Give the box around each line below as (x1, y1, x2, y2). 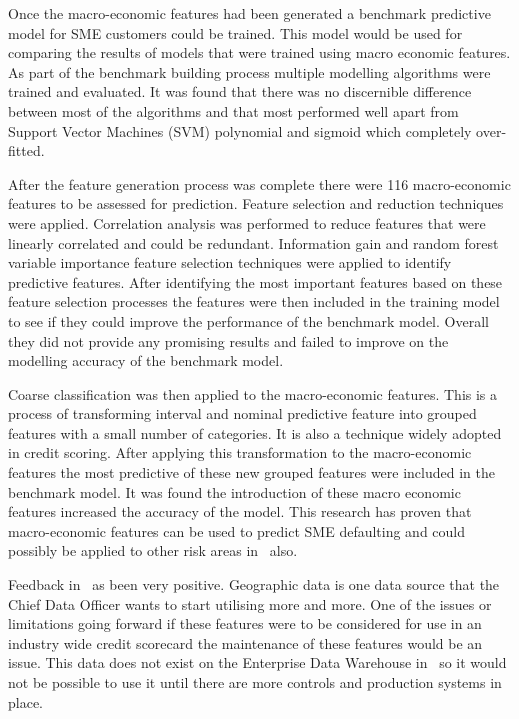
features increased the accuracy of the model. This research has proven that (8, 501, 472, 522)
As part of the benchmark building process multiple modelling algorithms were (8, 61, 491, 82)
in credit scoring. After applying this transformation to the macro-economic (8, 442, 472, 463)
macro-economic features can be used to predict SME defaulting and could (8, 520, 466, 541)
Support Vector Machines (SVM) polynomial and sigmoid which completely (8, 120, 472, 141)
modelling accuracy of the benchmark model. (8, 350, 284, 371)
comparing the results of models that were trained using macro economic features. (8, 42, 511, 63)
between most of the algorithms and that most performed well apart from (8, 100, 459, 121)
